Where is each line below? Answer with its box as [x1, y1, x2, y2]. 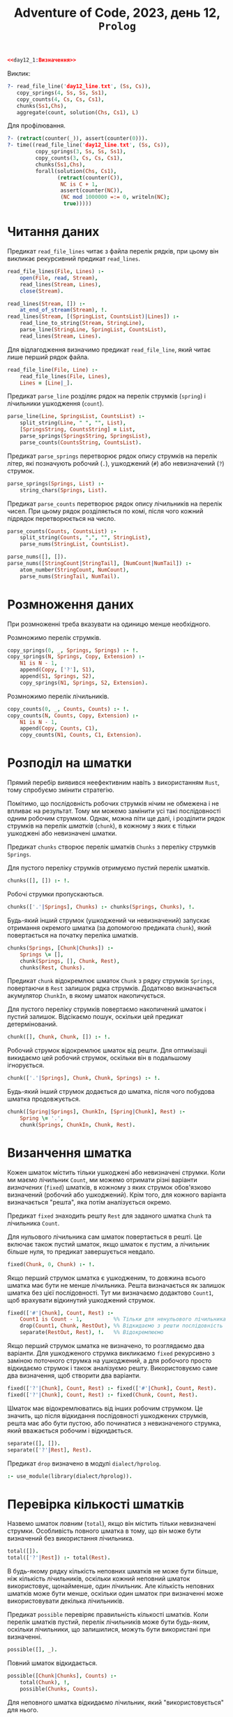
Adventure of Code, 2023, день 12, [13, 5, 221, 21]
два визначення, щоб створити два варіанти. [7, 1371, 142, 1380]
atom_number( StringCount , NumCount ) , [20, 566, 130, 574]
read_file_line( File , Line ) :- [7, 366, 98, 373]
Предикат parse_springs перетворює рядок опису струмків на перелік [7, 452, 218, 460]
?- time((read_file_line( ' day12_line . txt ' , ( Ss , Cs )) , [7, 141, 170, 148]
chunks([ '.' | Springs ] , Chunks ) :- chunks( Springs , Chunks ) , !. [7, 903, 195, 910]
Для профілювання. [7, 121, 66, 130]
